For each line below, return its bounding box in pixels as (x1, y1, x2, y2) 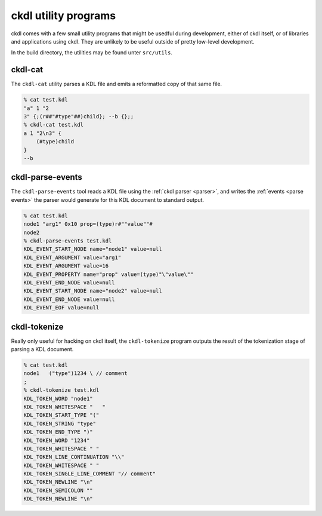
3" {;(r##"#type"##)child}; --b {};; (23, 113, 134, 119)
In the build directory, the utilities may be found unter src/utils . (11, 49, 173, 56)
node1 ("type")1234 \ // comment (23, 370, 128, 377)
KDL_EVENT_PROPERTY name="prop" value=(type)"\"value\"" (23, 271, 194, 278)
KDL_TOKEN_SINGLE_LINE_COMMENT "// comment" (23, 471, 156, 477)
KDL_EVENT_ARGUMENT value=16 (23, 263, 109, 269)
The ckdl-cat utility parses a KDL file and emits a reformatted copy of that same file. (11, 81, 222, 88)
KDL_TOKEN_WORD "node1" (23, 395, 94, 402)
